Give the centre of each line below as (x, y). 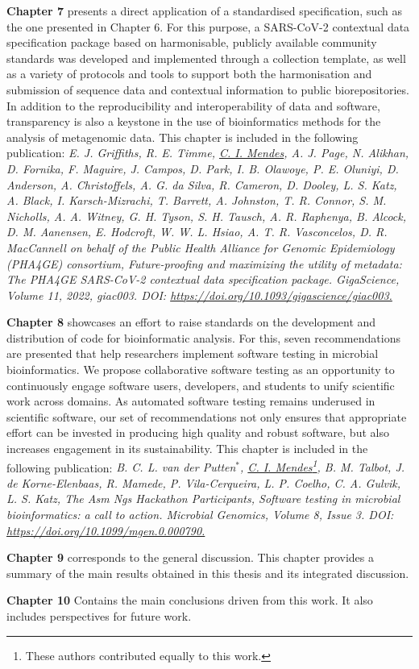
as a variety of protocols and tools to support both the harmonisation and (189, 74)
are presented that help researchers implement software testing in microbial (193, 353)
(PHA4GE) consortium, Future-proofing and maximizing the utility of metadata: (204, 263)
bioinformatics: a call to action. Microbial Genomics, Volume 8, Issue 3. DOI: (200, 515)
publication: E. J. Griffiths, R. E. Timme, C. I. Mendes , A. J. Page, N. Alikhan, (208, 153)
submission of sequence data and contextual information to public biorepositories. (208, 89)
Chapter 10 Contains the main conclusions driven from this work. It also (190, 600)
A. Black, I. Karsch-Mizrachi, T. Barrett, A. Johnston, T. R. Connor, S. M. (197, 200)
